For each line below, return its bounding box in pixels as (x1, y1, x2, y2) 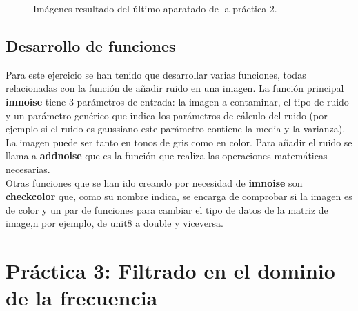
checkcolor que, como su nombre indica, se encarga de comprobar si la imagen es (6, 189, 352, 203)
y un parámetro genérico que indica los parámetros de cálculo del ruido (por (6, 108, 328, 122)
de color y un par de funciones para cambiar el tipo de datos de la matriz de (6, 202, 328, 217)
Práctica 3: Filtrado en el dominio (6, 257, 335, 285)
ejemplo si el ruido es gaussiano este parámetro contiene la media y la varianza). (6, 121, 346, 136)
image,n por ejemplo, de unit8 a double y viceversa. (6, 216, 223, 230)
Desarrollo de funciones (6, 34, 176, 56)
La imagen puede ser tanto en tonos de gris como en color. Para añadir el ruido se (6, 134, 352, 149)
